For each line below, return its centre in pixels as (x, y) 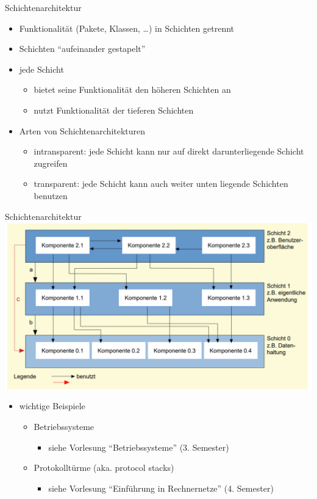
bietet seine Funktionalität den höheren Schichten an (132, 89)
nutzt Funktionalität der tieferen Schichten (114, 110)
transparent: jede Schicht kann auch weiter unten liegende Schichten (161, 184)
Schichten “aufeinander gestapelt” (82, 49)
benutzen (51, 195)
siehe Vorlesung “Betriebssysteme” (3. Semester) (139, 447)
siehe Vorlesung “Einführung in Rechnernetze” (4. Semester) (161, 488)
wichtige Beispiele (52, 406)
